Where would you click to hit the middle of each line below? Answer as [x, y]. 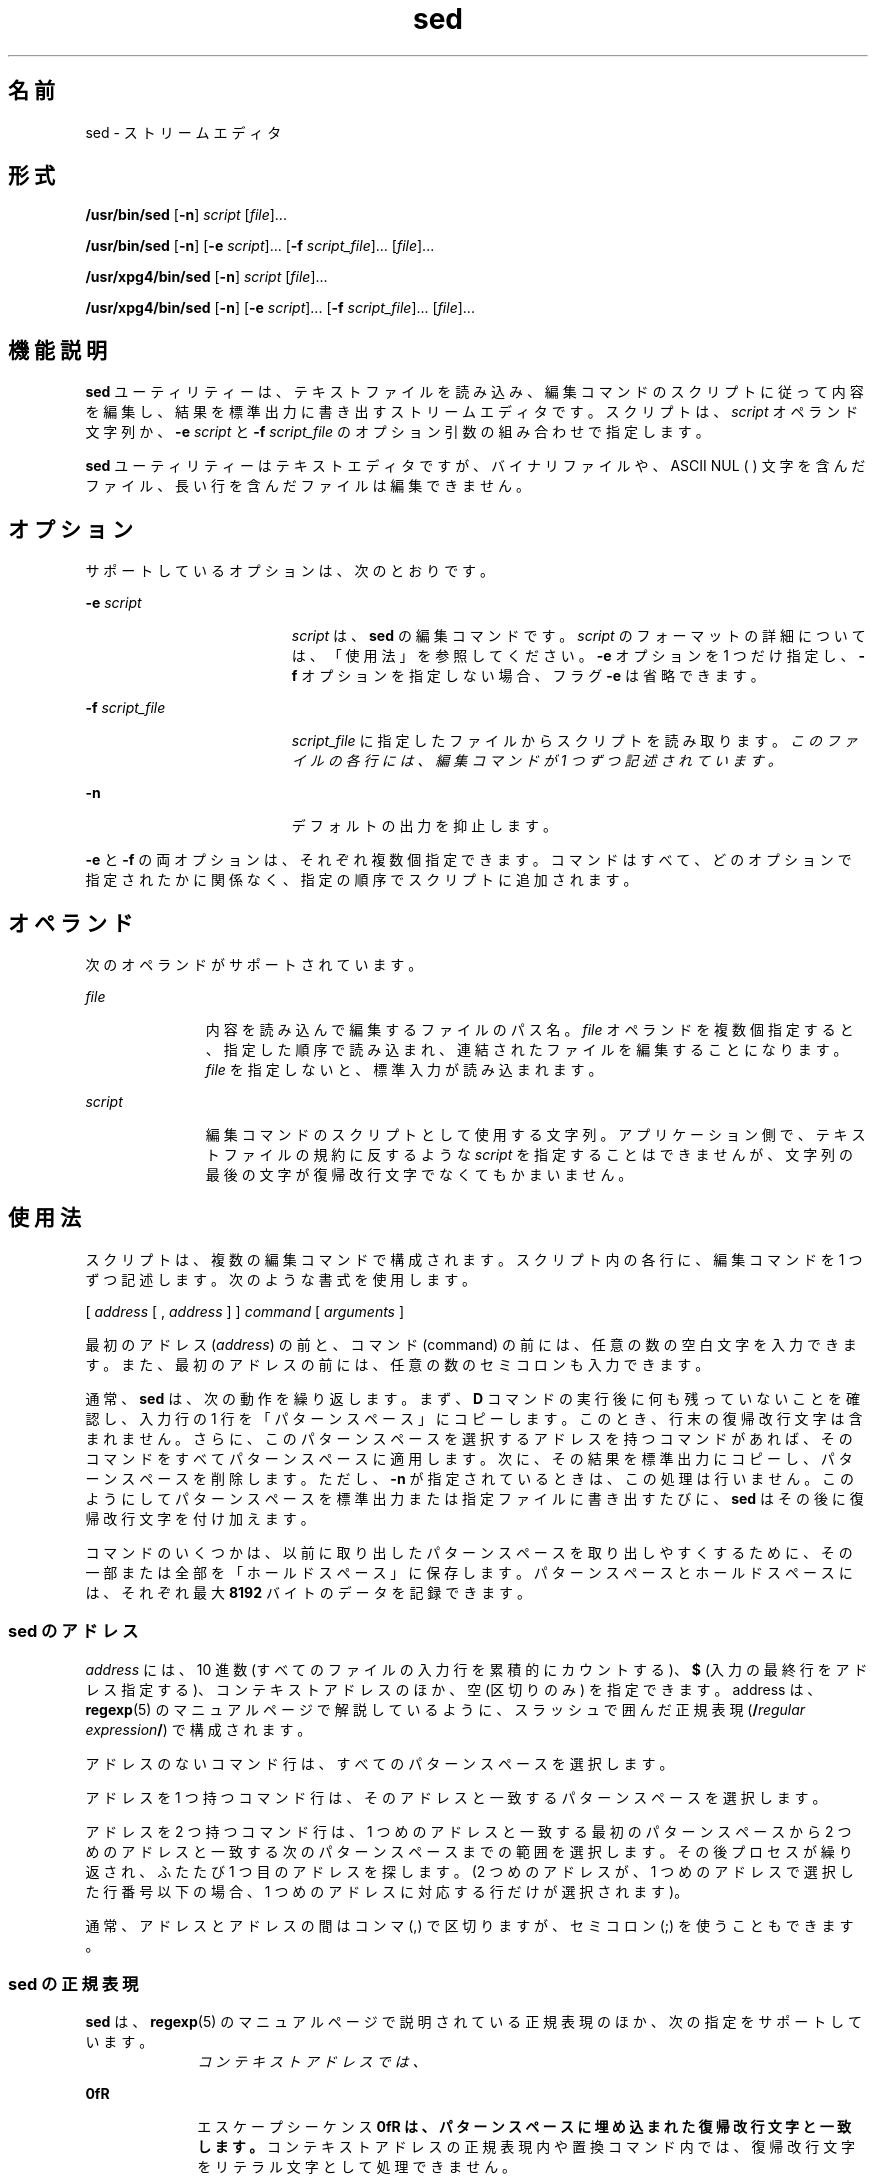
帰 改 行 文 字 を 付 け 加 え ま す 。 [200, 1518]
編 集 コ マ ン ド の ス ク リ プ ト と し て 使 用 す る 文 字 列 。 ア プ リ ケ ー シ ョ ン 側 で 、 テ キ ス [535, 1134]
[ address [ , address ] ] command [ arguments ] [245, 1311]
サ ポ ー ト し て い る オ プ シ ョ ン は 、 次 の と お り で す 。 [290, 571]
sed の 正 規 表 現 [73, 1983]
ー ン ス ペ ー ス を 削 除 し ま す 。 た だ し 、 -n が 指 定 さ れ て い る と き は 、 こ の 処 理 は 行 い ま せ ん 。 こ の [470, 1478]
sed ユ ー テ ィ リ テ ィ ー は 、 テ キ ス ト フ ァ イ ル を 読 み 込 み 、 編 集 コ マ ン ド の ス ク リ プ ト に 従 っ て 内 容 [474, 392]
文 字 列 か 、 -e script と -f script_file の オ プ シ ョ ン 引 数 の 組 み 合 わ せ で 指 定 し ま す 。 [397, 432]
